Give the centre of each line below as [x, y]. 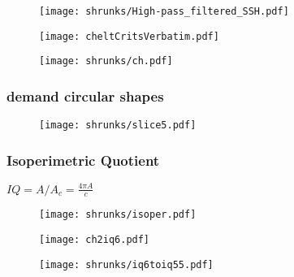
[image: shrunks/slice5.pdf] [118, 126]
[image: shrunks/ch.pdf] [106, 61]
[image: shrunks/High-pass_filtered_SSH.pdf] [164, 11]
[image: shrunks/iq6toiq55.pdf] [126, 264]
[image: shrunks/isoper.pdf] [118, 215]
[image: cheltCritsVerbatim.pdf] [129, 36]
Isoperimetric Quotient [83, 160]
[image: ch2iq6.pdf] [95, 240]
